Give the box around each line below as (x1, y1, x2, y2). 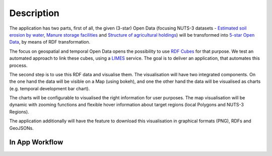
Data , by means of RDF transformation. (9, 39, 91, 45)
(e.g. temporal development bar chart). (9, 85, 90, 91)
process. (9, 62, 28, 68)
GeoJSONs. (9, 125, 34, 131)
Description (9, 8, 60, 19)
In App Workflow (9, 138, 63, 146)
